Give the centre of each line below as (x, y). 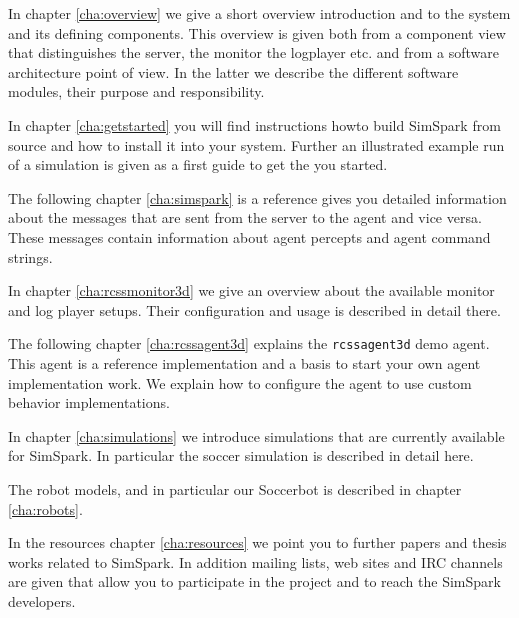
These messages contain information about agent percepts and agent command (249, 236)
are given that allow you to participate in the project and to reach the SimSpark (254, 581)
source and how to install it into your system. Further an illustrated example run (256, 144)
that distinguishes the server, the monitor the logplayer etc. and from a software (253, 52)
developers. (42, 600)
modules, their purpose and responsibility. (136, 91)
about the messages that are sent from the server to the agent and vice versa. (245, 217)
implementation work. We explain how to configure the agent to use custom (240, 382)
